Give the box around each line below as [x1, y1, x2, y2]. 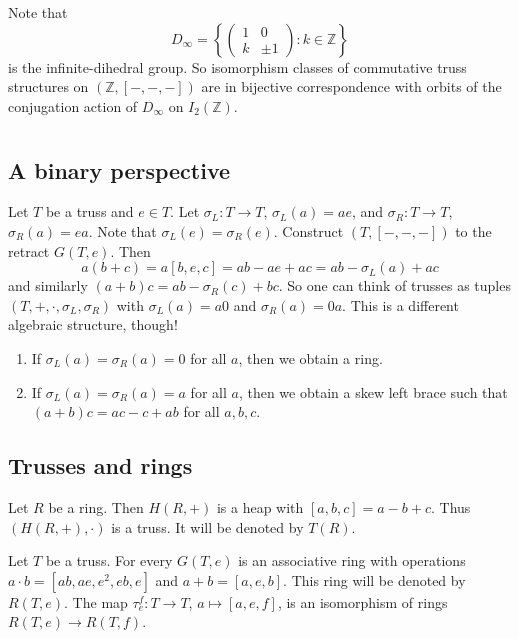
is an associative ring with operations [238, 550, 466, 571]
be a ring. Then [48, 496, 144, 517]
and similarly [8, 275, 88, 296]
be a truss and [45, 201, 134, 222]
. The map [64, 591, 128, 612]
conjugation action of [8, 95, 138, 116]
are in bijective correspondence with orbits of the [201, 76, 502, 97]
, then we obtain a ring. [238, 347, 383, 368]
